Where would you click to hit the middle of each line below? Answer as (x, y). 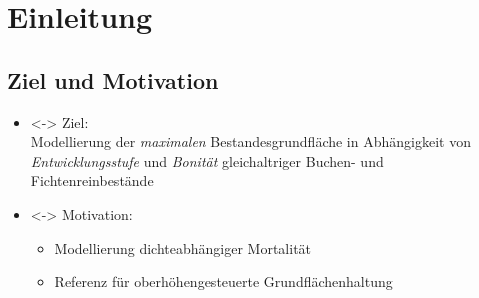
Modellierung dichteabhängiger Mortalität (183, 247)
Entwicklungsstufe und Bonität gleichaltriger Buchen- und (207, 160)
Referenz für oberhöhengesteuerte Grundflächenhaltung (223, 281)
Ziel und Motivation (113, 79)
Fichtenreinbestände (92, 180)
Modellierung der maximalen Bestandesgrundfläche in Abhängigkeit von (250, 141)
